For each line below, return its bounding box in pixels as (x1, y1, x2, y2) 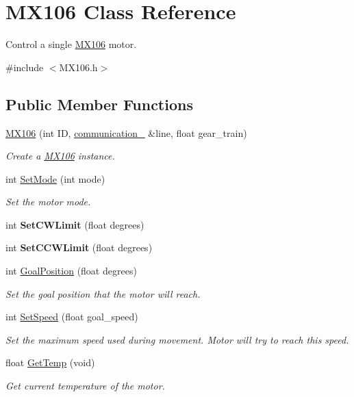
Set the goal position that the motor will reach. (5, 286, 201, 300)
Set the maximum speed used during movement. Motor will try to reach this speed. (5, 332, 349, 346)
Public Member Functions (5, 93, 193, 114)
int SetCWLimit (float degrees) (5, 217, 144, 231)
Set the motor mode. (5, 194, 91, 209)
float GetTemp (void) (5, 355, 95, 370)
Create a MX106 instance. (5, 149, 115, 163)
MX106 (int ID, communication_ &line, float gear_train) (5, 125, 247, 140)
